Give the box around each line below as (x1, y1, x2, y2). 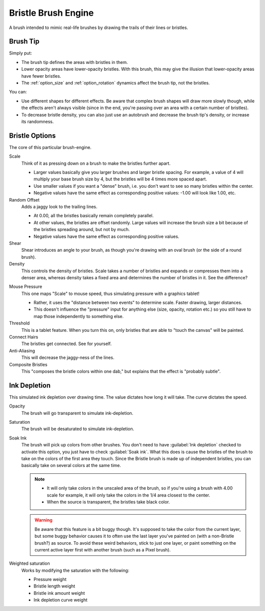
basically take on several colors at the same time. (21, 463, 121, 468)
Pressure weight (33, 577, 67, 582)
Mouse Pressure (9, 284, 43, 290)
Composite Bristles (9, 361, 48, 367)
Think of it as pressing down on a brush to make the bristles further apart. (21, 160, 171, 166)
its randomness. (21, 118, 54, 124)
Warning (34, 517, 53, 523)
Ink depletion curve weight (33, 597, 88, 603)
